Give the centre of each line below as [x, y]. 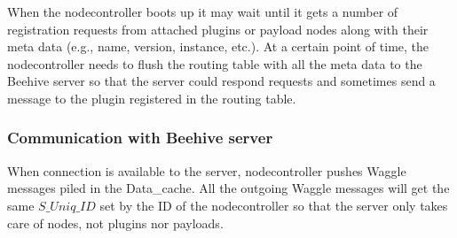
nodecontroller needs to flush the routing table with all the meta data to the [215, 63]
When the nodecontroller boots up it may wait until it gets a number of [203, 12]
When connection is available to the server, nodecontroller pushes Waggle [207, 170]
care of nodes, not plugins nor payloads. [115, 223]
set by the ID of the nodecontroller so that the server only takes [274, 205]
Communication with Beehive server [140, 138]
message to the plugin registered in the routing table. [152, 98]
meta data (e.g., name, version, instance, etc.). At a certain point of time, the [218, 46]
